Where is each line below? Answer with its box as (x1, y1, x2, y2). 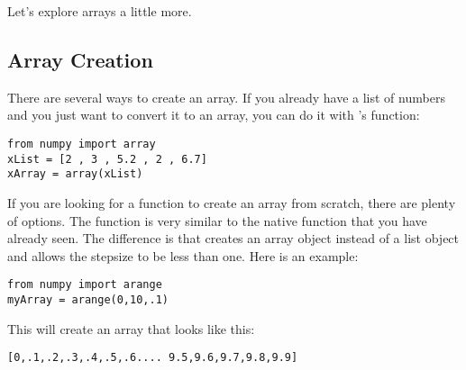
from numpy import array (7, 137, 156, 150)
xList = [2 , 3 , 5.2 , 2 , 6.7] (7, 152, 207, 166)
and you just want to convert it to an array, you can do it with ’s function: (7, 105, 420, 124)
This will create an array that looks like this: (7, 319, 255, 338)
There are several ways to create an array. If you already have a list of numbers (7, 87, 445, 106)
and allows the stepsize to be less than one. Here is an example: (7, 246, 359, 265)
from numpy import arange (7, 278, 162, 292)
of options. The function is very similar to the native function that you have (7, 211, 427, 230)
